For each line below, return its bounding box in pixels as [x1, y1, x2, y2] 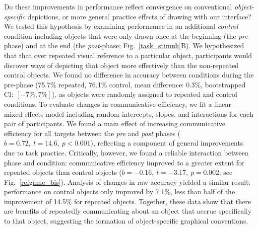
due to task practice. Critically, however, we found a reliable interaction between [4, 147, 249, 157]
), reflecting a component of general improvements [90, 138, 243, 148]
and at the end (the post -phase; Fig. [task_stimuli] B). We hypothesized [26, 40, 244, 51]
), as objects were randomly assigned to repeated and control [52, 89, 237, 99]
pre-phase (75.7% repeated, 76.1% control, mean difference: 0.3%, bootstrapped [4, 79, 246, 89]
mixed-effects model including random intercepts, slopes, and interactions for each [4, 108, 254, 119]
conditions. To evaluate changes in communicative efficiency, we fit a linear [4, 98, 231, 109]
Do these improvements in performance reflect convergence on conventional [4, 1, 232, 11]
